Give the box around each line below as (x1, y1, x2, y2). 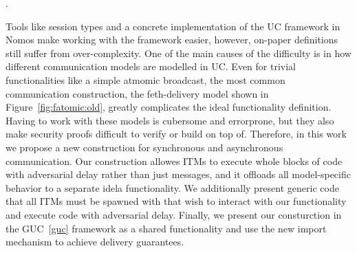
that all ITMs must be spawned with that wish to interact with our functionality (6, 194, 347, 208)
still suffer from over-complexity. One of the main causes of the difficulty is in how (6, 45, 351, 60)
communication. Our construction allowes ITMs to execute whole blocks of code (6, 153, 343, 168)
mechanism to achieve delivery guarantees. (6, 234, 184, 249)
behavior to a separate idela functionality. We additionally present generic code (6, 180, 339, 195)
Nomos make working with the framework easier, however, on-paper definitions (6, 32, 338, 47)
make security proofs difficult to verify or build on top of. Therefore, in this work (6, 126, 347, 141)
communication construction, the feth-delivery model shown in (6, 86, 269, 100)
